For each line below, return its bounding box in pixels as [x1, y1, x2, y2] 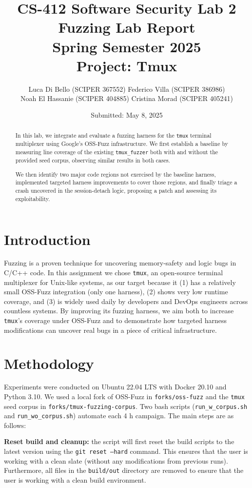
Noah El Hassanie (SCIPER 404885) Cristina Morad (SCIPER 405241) [20, 93, 233, 103]
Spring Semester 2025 [52, 36, 201, 56]
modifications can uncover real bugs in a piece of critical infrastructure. [4, 325, 217, 335]
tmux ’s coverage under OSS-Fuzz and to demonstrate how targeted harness [4, 315, 227, 325]
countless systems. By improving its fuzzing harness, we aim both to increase [4, 305, 234, 316]
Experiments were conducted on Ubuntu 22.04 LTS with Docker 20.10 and [4, 382, 227, 392]
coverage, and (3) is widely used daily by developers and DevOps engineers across [4, 296, 248, 306]
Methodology [4, 353, 94, 373]
